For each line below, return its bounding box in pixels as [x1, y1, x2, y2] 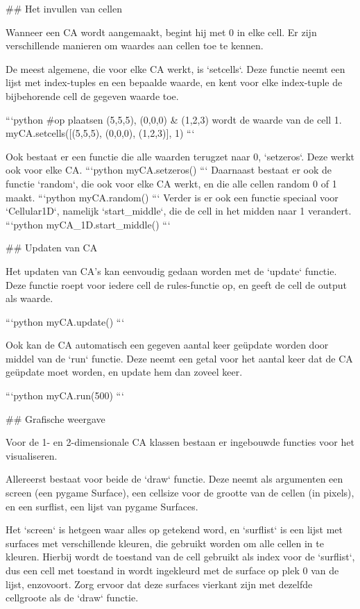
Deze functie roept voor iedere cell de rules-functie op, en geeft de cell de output [6, 277, 347, 292]
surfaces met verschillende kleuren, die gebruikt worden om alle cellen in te [6, 535, 324, 550]
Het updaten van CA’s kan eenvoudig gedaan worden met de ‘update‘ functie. [6, 263, 337, 278]
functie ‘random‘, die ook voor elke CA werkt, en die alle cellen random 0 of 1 [6, 176, 337, 190]
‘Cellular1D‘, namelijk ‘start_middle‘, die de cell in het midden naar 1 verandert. [6, 203, 352, 218]
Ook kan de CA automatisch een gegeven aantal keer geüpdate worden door [6, 337, 329, 352]
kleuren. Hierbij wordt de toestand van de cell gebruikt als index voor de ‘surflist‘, [6, 549, 355, 564]
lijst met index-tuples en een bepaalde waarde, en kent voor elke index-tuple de [6, 75, 343, 90]
